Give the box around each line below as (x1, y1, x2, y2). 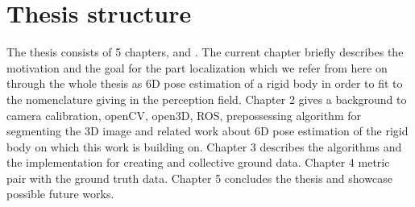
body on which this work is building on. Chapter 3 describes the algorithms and (6, 138, 402, 155)
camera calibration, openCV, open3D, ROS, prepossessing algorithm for (6, 106, 361, 123)
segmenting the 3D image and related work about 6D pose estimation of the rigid (6, 122, 409, 139)
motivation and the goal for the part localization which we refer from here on (6, 59, 388, 76)
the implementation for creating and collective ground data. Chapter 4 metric (6, 154, 390, 171)
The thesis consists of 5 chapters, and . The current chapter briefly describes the (6, 43, 404, 60)
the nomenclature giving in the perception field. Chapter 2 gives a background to (6, 90, 407, 107)
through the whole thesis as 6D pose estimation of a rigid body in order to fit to (6, 75, 403, 92)
